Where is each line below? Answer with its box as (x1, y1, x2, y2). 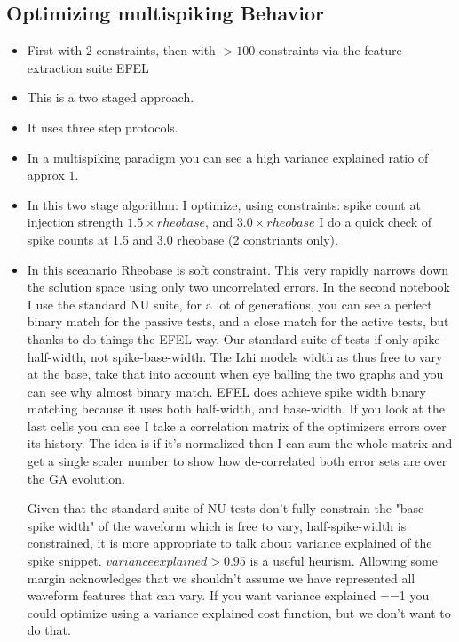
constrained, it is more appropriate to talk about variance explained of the (27, 534, 432, 552)
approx (27, 165, 65, 184)
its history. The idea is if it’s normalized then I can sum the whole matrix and (27, 434, 453, 453)
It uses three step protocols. (27, 117, 178, 136)
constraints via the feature (258, 41, 402, 60)
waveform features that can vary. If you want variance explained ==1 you (27, 586, 430, 605)
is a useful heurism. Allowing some (249, 551, 439, 570)
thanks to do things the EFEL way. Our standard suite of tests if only (27, 329, 409, 348)
